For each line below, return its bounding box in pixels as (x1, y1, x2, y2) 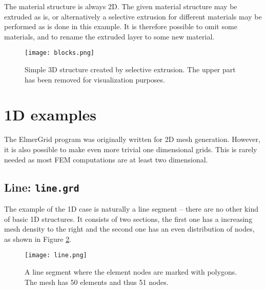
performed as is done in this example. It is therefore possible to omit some (4, 21, 237, 32)
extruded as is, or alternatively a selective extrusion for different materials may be (4, 11, 262, 22)
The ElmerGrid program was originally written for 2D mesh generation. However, (4, 134, 260, 144)
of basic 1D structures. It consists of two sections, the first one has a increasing (4, 213, 253, 224)
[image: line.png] (25, 252, 87, 259)
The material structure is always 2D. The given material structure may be (4, 1, 237, 11)
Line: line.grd (4, 179, 79, 195)
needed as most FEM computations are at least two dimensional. (4, 154, 208, 164)
